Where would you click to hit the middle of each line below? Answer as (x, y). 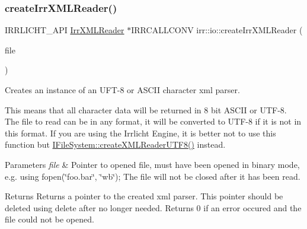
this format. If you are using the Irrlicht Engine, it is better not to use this (140, 133)
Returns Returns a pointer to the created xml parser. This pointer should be (144, 196)
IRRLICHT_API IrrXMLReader (65, 30)
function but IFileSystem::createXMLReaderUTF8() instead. (115, 144)
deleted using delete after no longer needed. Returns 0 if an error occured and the (153, 207)
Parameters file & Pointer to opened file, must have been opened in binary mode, (152, 164)
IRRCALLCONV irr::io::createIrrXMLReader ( (217, 30)
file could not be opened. (49, 219)
